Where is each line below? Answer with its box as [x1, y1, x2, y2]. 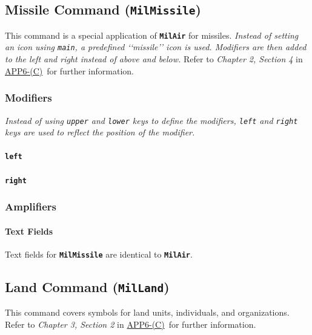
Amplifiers [5, 199, 57, 214]
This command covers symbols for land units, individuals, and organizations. [5, 306, 290, 319]
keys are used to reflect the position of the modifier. [5, 126, 195, 138]
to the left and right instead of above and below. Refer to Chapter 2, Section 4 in [5, 53, 303, 65]
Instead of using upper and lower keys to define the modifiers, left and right [5, 114, 298, 126]
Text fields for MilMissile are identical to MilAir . [5, 247, 193, 260]
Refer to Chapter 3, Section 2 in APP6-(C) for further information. [5, 317, 256, 330]
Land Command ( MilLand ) [5, 277, 170, 296]
